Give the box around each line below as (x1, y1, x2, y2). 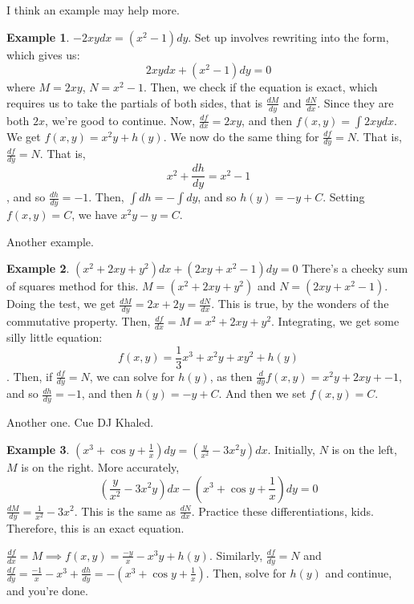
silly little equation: (6, 329, 103, 345)
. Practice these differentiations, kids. (191, 502, 374, 519)
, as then (209, 367, 253, 384)
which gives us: (6, 46, 80, 63)
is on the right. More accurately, (21, 458, 180, 475)
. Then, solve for (205, 564, 286, 581)
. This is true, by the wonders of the (211, 295, 389, 312)
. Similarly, (209, 546, 263, 563)
